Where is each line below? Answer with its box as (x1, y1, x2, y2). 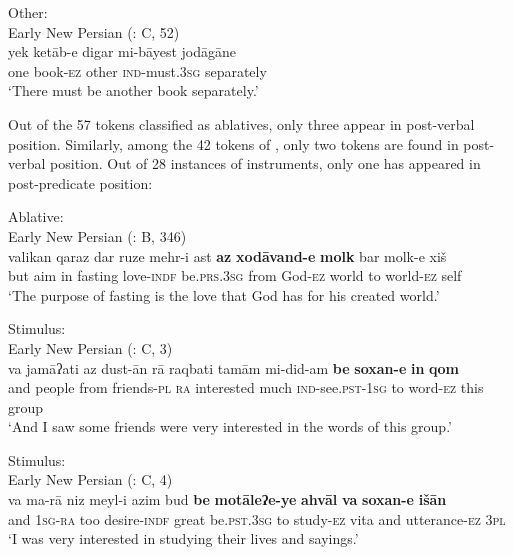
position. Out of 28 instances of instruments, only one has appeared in (50, 153, 481, 174)
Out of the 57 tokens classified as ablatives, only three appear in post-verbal (8, 113, 475, 134)
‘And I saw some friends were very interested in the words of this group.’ (8, 416, 452, 437)
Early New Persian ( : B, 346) (8, 225, 187, 246)
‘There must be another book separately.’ (8, 80, 259, 101)
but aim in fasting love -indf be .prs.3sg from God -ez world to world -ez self (8, 265, 462, 286)
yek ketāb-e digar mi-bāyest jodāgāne (8, 41, 236, 62)
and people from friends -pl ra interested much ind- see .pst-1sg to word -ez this (8, 377, 484, 398)
